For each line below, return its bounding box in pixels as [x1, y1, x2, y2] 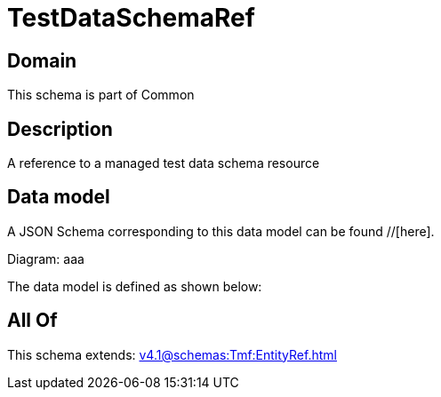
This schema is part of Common [7, 87, 195, 103]
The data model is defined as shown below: [7, 278, 262, 294]
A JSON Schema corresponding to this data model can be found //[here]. [7, 223, 435, 239]
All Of [7, 309, 58, 332]
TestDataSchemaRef [7, 3, 255, 33]
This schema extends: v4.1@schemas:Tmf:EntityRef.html [7, 346, 337, 362]
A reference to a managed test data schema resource [7, 155, 320, 171]
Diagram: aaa [7, 250, 84, 266]
